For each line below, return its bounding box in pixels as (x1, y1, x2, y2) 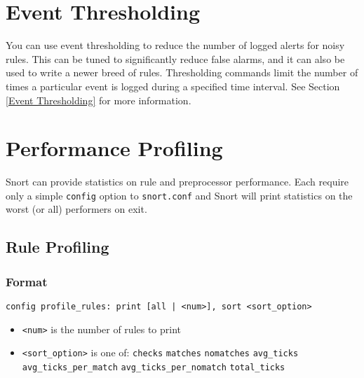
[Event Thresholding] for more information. (6, 92, 191, 107)
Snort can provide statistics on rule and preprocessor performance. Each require (6, 174, 349, 189)
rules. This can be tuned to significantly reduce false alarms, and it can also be (6, 51, 345, 66)
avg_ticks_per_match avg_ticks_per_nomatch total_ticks (22, 363, 285, 373)
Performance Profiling (6, 134, 223, 162)
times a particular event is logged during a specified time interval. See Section (6, 78, 340, 93)
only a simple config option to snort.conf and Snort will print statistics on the (6, 188, 353, 202)
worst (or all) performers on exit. (6, 202, 147, 216)
